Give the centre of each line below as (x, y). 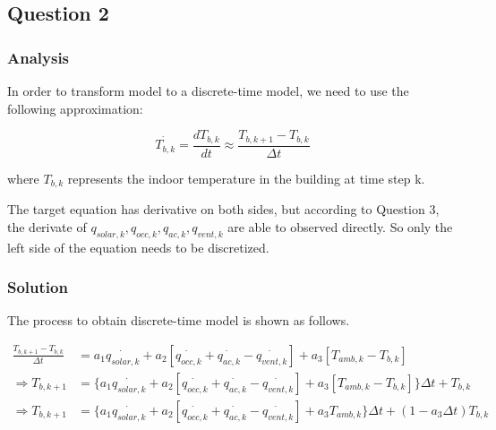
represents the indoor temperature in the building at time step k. (246, 178)
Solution (38, 287)
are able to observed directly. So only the (340, 226)
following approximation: (75, 108)
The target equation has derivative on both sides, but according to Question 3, (223, 209)
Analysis (38, 57)
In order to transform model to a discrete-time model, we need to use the (208, 90)
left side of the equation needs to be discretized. (138, 247)
